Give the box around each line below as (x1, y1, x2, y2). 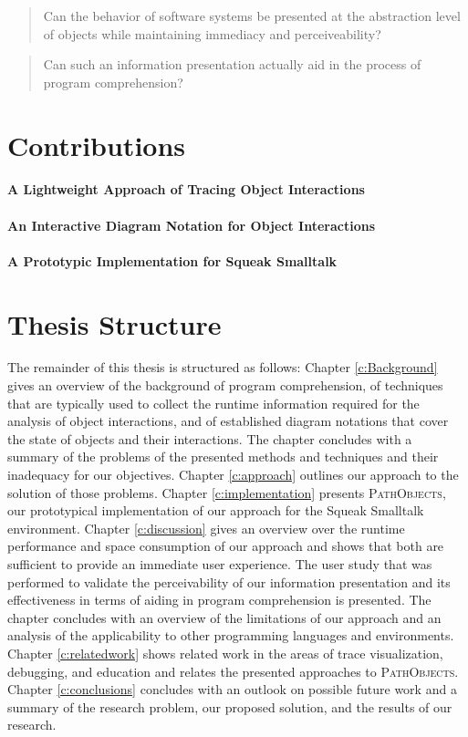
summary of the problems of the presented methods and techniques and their (7, 447, 439, 466)
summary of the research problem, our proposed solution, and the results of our (7, 697, 452, 716)
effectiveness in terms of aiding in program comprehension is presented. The (7, 590, 432, 609)
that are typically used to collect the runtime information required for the (7, 393, 420, 412)
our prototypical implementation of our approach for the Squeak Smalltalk (7, 501, 424, 520)
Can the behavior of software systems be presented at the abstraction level (43, 6, 461, 25)
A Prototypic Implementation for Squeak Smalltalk (7, 251, 338, 270)
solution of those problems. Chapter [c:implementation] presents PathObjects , (7, 483, 446, 502)
